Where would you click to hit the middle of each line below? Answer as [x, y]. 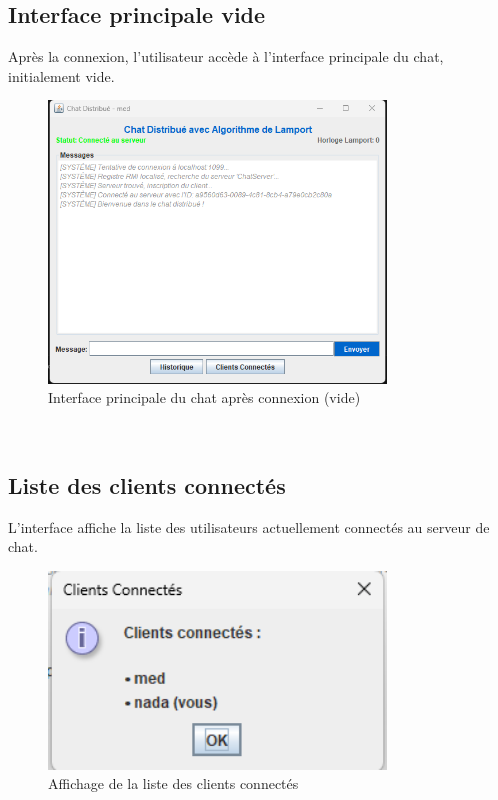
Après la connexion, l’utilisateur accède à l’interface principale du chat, [226, 56]
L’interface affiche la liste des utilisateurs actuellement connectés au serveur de [249, 526]
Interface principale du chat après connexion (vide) [204, 397]
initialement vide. [61, 75]
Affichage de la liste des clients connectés [173, 783]
